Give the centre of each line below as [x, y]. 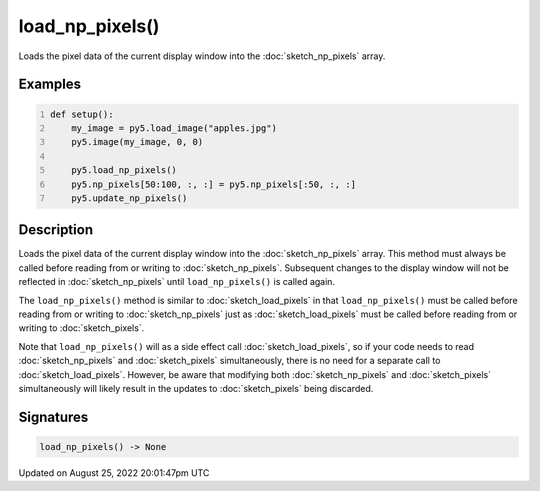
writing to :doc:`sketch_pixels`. [81, 328]
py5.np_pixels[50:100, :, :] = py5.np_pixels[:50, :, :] [214, 184]
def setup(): [82, 114]
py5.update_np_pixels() [129, 198]
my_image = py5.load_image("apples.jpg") [174, 128]
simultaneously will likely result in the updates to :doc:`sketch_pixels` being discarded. [196, 388]
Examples [50, 84]
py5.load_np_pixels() [124, 170]
